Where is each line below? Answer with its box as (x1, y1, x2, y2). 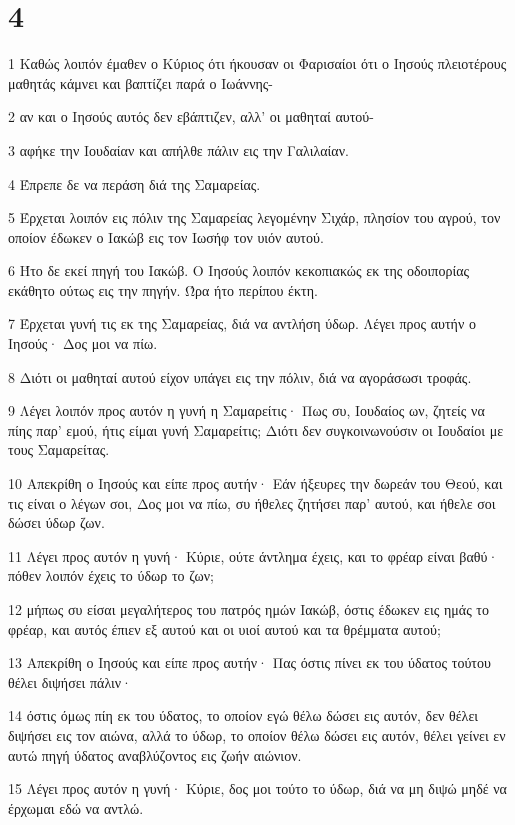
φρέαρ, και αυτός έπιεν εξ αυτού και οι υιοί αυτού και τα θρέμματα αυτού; (8, 618, 441, 639)
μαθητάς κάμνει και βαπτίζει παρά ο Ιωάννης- (8, 72, 274, 93)
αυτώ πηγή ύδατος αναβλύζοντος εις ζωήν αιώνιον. (8, 744, 302, 765)
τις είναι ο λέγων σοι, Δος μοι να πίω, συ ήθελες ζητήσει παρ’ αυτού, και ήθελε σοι (8, 492, 496, 513)
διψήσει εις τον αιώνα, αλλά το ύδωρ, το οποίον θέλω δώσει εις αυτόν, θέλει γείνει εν (8, 724, 506, 745)
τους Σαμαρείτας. (8, 439, 110, 460)
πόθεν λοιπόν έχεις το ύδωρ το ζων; (8, 565, 214, 586)
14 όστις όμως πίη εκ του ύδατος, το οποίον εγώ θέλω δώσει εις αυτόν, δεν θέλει (8, 705, 479, 726)
